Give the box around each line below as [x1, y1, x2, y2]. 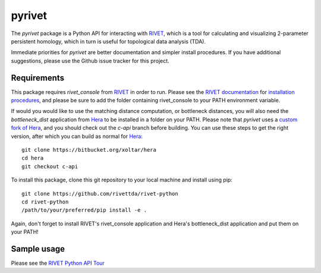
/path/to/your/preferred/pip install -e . [21, 207, 147, 214]
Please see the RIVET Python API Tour [11, 259, 105, 266]
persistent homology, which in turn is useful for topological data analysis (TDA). [11, 37, 206, 45]
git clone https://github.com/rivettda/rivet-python [21, 190, 178, 197]
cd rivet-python [21, 198, 69, 205]
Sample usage [11, 244, 65, 254]
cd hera [21, 155, 44, 162]
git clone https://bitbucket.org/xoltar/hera [21, 146, 157, 153]
